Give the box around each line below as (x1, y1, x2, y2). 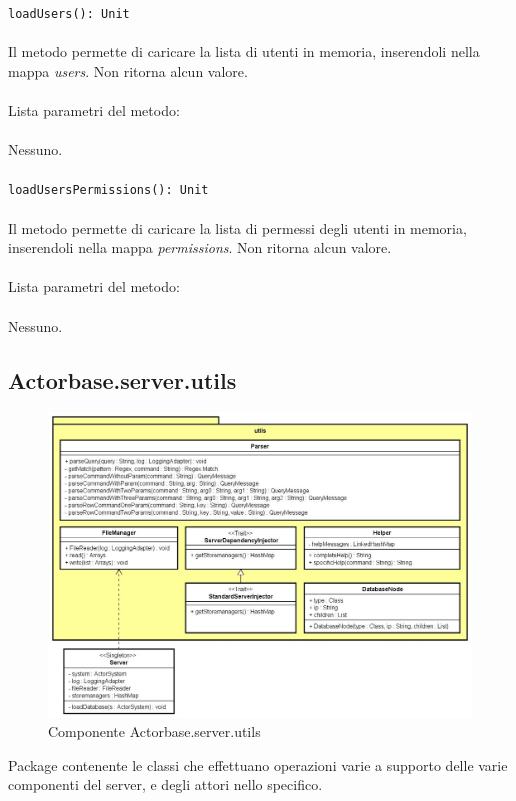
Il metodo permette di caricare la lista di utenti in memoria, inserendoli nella (8, 41, 480, 62)
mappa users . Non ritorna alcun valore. (8, 60, 248, 81)
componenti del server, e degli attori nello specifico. (8, 774, 323, 795)
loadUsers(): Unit (8, 7, 130, 21)
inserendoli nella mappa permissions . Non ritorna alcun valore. (8, 237, 392, 258)
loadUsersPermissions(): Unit (8, 183, 209, 198)
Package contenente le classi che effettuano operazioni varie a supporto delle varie (8, 754, 508, 775)
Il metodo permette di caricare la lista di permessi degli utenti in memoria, (8, 217, 467, 238)
